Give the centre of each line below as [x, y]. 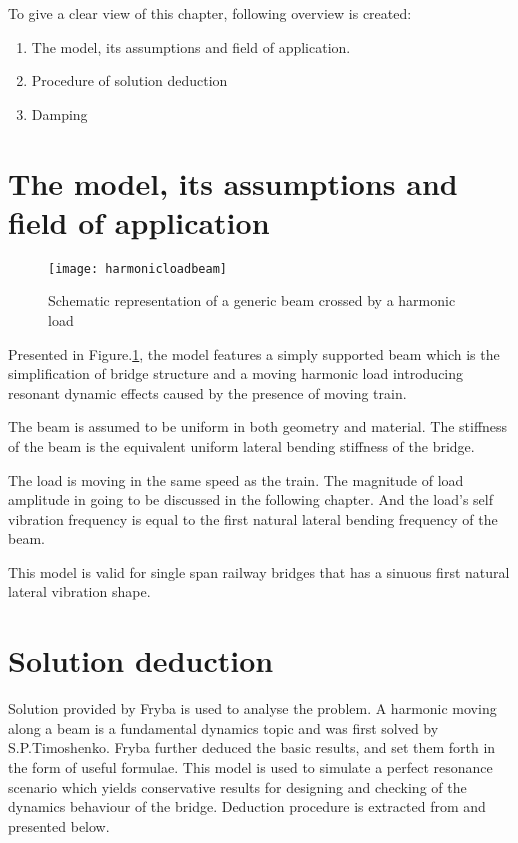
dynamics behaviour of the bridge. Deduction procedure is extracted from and [247, 806]
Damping [59, 113]
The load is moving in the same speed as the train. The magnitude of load [236, 479]
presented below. [59, 825]
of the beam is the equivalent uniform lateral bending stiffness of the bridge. [241, 445]
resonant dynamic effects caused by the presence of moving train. [207, 392]
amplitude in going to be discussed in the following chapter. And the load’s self [251, 499]
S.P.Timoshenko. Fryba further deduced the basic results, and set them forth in [252, 747]
